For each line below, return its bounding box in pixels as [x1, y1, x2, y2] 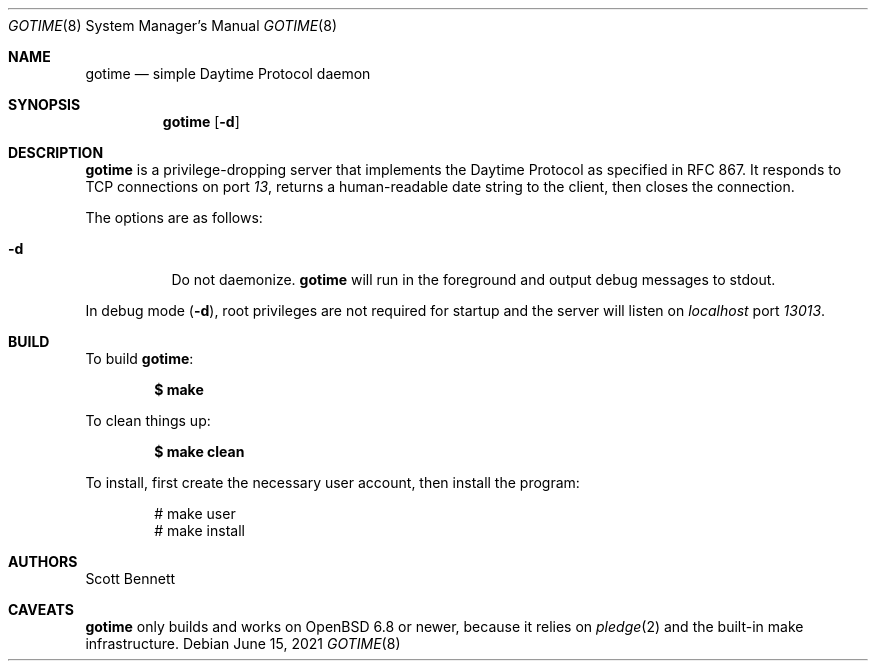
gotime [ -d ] [162, 113, 240, 130]
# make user [154, 505, 236, 522]
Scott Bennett [85, 570, 176, 587]
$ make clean [154, 443, 245, 460]
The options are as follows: [85, 209, 263, 226]
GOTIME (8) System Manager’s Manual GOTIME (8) [8, 17, 337, 34]
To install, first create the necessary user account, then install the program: [85, 474, 580, 491]
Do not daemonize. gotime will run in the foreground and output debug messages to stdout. [171, 271, 776, 288]
